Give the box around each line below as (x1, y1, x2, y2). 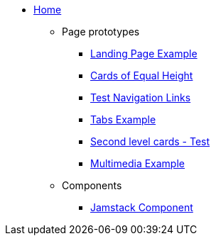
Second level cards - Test (90, 135, 210, 147)
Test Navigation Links (90, 91, 191, 103)
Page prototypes (62, 26, 140, 38)
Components (62, 179, 122, 191)
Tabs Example (90, 113, 156, 125)
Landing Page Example (90, 47, 198, 60)
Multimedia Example (90, 157, 185, 169)
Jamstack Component (90, 201, 193, 213)
